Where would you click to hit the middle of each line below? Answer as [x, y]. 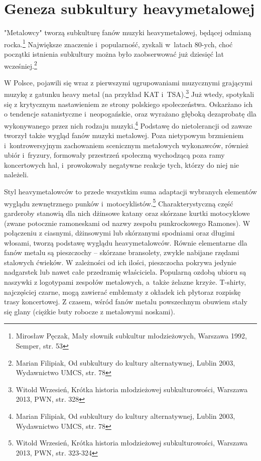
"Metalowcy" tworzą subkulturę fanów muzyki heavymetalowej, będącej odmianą [128, 32]
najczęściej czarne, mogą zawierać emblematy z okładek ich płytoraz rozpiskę [122, 292]
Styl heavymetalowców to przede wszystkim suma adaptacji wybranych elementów [130, 192]
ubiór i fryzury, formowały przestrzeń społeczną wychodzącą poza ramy [114, 155]
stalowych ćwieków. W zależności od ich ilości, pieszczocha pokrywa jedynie [120, 262]
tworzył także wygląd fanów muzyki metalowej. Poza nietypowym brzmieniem [124, 135]
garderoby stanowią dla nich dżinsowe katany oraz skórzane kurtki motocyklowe [127, 213]
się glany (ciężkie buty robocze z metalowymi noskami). [90, 311]
